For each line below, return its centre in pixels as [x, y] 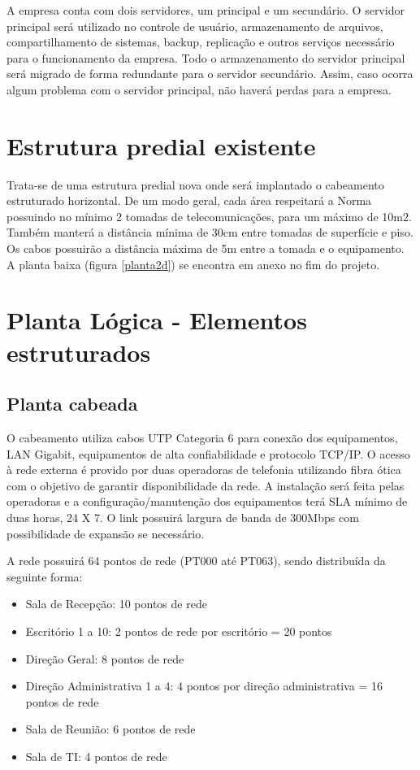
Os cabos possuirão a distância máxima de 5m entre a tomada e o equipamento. [206, 248]
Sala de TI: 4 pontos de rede [96, 756]
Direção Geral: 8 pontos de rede [105, 658]
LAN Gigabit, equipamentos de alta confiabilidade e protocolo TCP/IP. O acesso [208, 453]
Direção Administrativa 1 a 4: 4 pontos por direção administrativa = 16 [204, 686]
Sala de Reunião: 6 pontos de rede [110, 729]
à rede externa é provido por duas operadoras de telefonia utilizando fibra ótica [204, 470]
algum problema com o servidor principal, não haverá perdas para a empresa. [199, 89]
